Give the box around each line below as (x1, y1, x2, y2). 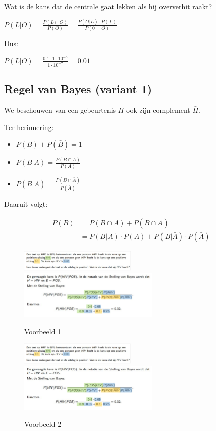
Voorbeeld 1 (24, 326, 62, 336)
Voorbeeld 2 (24, 419, 62, 429)
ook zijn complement (126, 104, 190, 115)
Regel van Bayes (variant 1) (4, 81, 152, 97)
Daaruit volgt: (4, 199, 48, 209)
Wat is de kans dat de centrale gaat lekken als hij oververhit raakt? (4, 1, 212, 11)
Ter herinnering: (4, 121, 54, 132)
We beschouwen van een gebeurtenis (4, 104, 116, 115)
